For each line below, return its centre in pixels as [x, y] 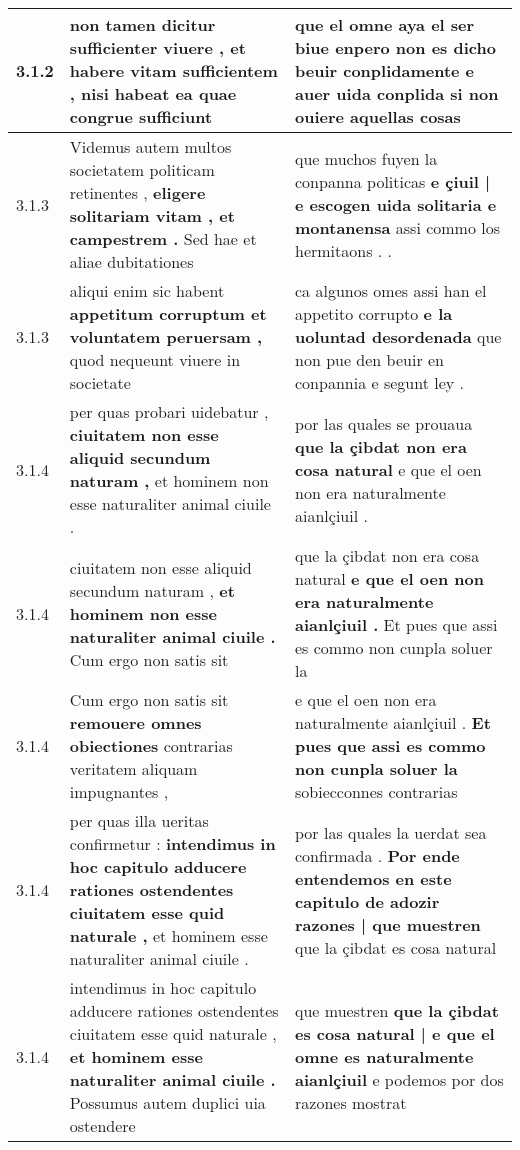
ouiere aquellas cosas [378, 116]
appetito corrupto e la [374, 313]
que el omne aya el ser [385, 24]
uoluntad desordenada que [398, 336]
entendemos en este [373, 878]
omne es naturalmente [384, 1056]
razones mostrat [351, 1102]
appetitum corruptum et [168, 313]
